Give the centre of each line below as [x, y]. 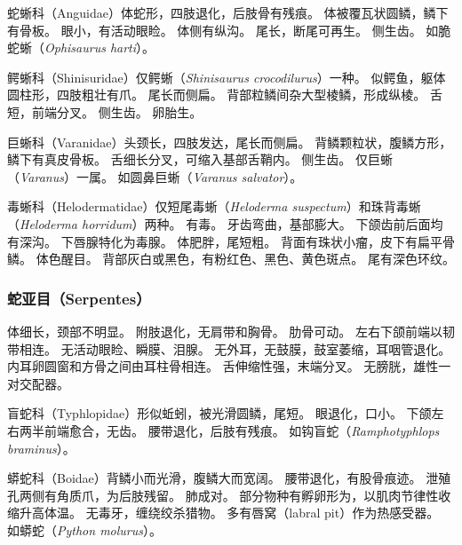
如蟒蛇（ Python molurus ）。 [84, 529]
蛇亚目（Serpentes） [79, 298]
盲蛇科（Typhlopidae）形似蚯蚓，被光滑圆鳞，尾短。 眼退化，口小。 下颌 [219, 413]
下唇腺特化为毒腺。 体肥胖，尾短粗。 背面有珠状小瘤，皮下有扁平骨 [258, 241]
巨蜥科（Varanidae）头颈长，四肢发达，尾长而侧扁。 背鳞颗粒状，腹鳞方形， [230, 142]
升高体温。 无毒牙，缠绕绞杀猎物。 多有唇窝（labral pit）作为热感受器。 [229, 513]
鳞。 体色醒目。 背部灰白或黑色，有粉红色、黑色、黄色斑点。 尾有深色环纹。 [231, 259]
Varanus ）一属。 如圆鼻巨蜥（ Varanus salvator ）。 [161, 176]
